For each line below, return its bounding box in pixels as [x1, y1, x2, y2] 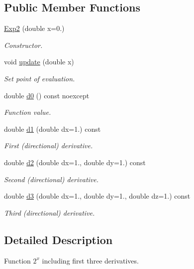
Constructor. [4, 39, 43, 50]
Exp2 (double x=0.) [4, 23, 65, 33]
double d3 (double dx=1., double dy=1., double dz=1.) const [4, 191, 191, 201]
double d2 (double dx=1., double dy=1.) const [4, 157, 146, 167]
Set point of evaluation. [4, 73, 75, 83]
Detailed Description [4, 232, 113, 247]
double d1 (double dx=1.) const [4, 123, 101, 134]
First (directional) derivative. [4, 140, 93, 151]
